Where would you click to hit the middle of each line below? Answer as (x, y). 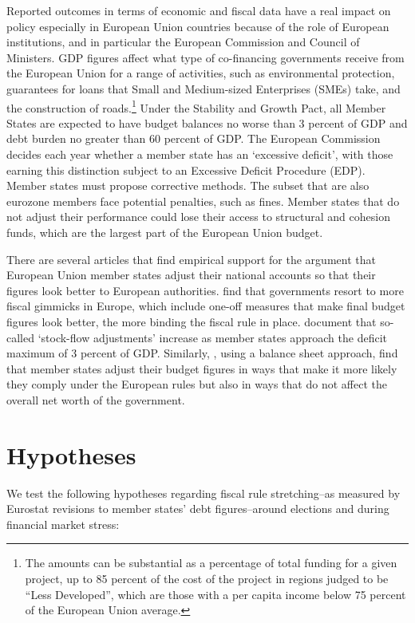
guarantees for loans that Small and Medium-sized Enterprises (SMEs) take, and (204, 88)
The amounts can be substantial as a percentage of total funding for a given (211, 563)
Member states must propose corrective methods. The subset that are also (188, 185)
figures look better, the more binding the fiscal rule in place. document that (192, 321)
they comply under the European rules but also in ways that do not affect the (197, 384)
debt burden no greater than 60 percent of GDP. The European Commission (194, 138)
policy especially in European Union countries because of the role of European (198, 26)
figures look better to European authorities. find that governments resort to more (205, 290)
